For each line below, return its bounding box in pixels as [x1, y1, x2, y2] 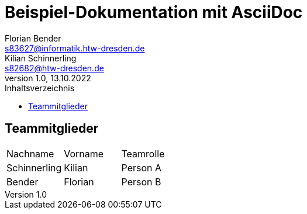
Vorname [64, 147, 104, 160]
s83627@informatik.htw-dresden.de [5, 43, 145, 53]
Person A [121, 161, 162, 174]
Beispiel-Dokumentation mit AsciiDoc [5, 2, 303, 22]
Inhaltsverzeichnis [5, 82, 75, 93]
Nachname [6, 147, 54, 160]
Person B [121, 175, 161, 188]
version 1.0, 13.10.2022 [5, 73, 91, 83]
